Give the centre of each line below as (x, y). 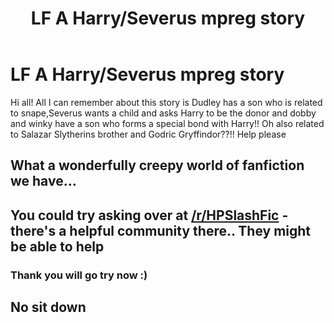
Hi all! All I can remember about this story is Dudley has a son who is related (166, 102)
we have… (43, 181)
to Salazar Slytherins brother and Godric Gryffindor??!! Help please (148, 134)
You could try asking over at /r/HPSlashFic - (149, 215)
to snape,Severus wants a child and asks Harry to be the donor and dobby (163, 113)
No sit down (48, 307)
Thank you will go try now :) (79, 275)
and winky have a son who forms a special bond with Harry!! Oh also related (167, 123)
